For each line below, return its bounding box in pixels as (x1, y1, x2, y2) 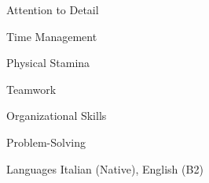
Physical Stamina (6, 54, 90, 71)
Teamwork (6, 80, 57, 97)
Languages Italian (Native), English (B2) (6, 160, 203, 177)
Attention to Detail (6, 2, 99, 17)
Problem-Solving (6, 133, 86, 150)
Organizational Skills (6, 107, 107, 124)
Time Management (6, 28, 97, 44)
